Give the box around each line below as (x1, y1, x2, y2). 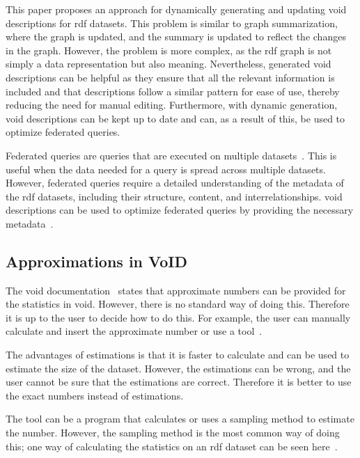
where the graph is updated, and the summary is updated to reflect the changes (6, 29, 346, 44)
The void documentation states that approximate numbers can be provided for (6, 283, 346, 297)
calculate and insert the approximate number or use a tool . (6, 324, 263, 338)
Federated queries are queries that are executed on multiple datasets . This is (6, 148, 337, 162)
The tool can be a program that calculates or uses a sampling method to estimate (6, 411, 354, 426)
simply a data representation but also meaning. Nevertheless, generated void (6, 56, 331, 71)
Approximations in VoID (6, 250, 188, 271)
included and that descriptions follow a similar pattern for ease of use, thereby (6, 84, 340, 98)
